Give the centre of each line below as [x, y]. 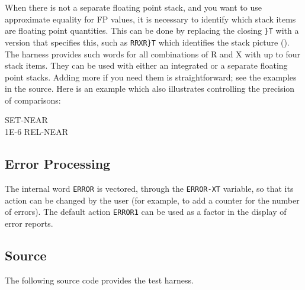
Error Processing [58, 164]
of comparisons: [33, 100]
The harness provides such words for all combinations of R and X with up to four [153, 54]
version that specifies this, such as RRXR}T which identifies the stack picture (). [147, 42]
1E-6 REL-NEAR [36, 132]
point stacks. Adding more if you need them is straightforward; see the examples [151, 77]
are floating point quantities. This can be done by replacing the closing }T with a [152, 30]
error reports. [29, 223]
